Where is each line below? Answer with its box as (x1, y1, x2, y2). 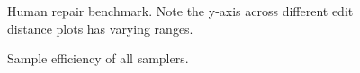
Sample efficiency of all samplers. (7, 49, 189, 68)
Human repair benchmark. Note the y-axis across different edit (7, 2, 354, 20)
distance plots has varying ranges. (7, 19, 193, 37)
